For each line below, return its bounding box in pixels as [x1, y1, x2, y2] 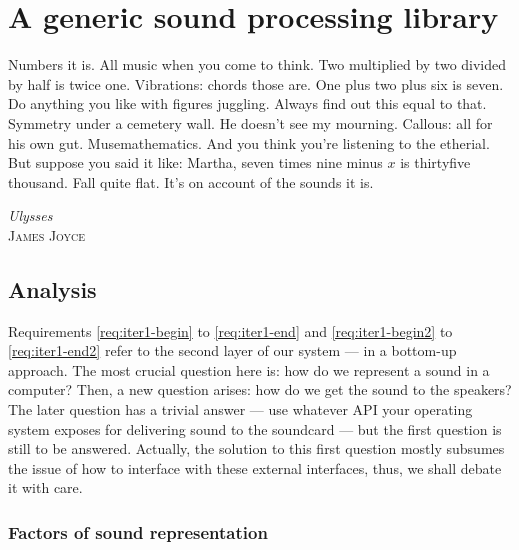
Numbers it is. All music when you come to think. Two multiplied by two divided [8, 54, 507, 75]
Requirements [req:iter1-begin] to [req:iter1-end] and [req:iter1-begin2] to [8, 320, 453, 341]
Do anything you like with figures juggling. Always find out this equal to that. [8, 93, 487, 114]
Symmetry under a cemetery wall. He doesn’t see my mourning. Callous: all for [8, 112, 493, 133]
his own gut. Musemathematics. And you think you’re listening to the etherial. [8, 132, 490, 153]
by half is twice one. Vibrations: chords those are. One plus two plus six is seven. [8, 73, 504, 94]
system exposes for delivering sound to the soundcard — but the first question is [8, 418, 502, 439]
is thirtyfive [400, 152, 471, 173]
